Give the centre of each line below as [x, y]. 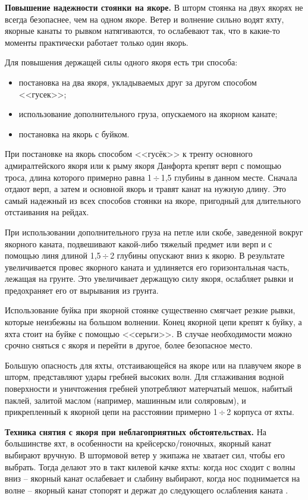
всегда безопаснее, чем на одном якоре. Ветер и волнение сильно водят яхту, [144, 19]
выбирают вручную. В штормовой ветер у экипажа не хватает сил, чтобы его [145, 455]
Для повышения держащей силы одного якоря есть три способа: [121, 62]
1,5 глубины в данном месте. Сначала [229, 177]
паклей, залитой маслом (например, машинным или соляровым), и [125, 400]
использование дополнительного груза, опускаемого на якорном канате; [148, 114]
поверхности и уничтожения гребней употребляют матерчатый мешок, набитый [149, 389]
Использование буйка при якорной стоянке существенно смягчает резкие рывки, [150, 310]
